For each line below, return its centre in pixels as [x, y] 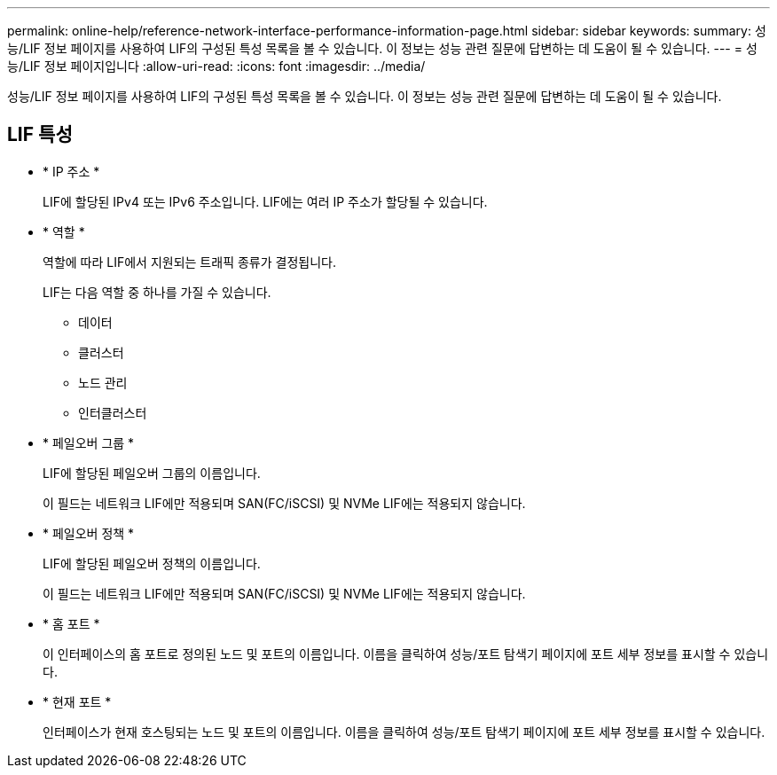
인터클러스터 [113, 412]
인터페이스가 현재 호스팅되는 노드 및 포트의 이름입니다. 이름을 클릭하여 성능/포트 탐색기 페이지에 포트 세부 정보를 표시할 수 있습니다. [404, 732]
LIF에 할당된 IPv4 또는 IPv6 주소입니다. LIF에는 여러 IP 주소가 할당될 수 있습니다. [265, 201]
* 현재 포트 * [77, 701]
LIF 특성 [40, 135]
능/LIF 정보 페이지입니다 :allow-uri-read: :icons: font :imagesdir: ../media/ [216, 66]
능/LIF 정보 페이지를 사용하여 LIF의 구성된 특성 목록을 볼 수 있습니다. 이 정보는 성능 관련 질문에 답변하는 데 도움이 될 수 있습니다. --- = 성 [382, 48]
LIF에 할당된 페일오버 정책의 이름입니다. [152, 563]
